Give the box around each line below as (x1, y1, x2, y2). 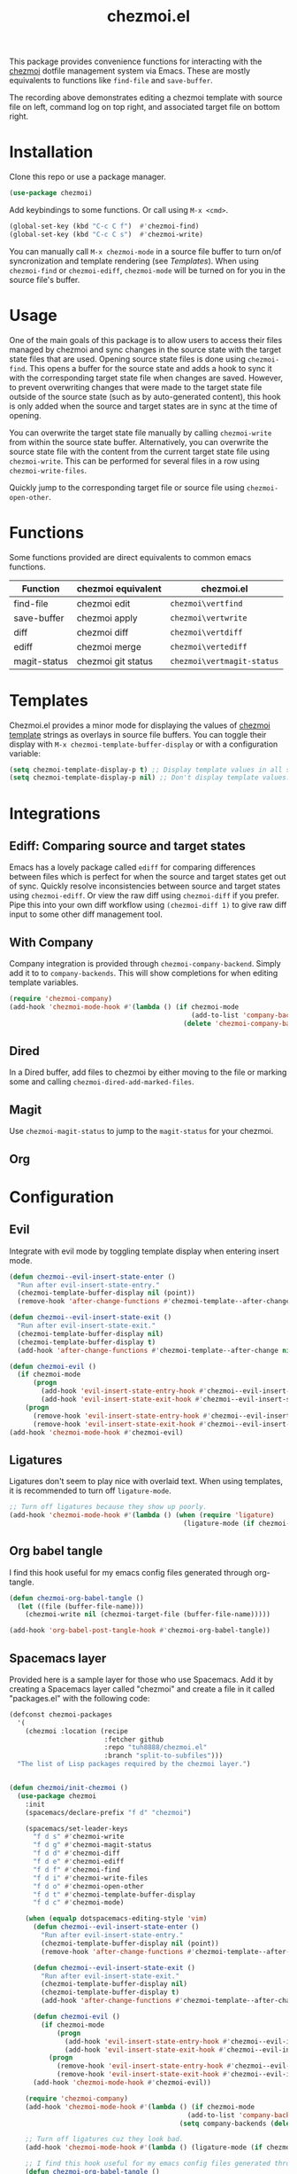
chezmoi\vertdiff (170, 627, 243, 637)
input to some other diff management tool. (9, 909, 164, 919)
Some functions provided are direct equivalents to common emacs (9, 551, 252, 562)
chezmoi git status (76, 654, 153, 667)
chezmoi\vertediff (170, 641, 247, 652)
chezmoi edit (76, 597, 131, 609)
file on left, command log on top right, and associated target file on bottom (9, 102, 280, 113)
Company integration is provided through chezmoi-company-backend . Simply (9, 958, 281, 969)
